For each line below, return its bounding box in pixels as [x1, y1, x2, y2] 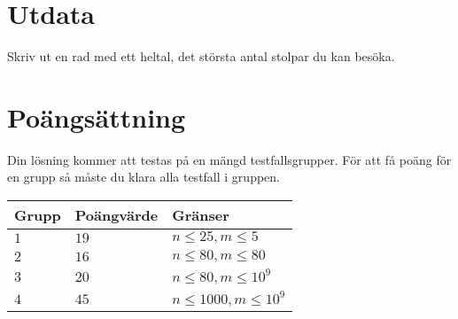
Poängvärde [74, 205, 159, 226]
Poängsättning [7, 98, 186, 135]
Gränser [172, 205, 229, 226]
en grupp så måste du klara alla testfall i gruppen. [7, 167, 280, 186]
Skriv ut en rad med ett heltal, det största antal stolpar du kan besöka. [7, 47, 395, 66]
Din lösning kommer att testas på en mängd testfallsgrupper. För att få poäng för [7, 150, 452, 168]
